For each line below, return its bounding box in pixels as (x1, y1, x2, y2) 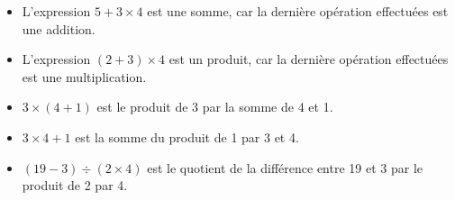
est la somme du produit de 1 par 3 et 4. (75, 127, 299, 146)
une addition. (22, 19, 96, 38)
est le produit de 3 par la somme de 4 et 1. (96, 97, 333, 116)
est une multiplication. (22, 67, 147, 86)
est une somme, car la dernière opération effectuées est (147, 2, 449, 20)
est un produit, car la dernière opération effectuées (168, 50, 449, 68)
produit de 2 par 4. (22, 176, 128, 195)
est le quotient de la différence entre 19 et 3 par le (147, 158, 423, 177)
